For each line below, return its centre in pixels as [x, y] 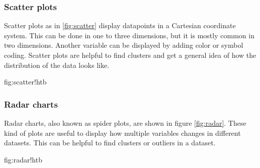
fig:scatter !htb [25, 82]
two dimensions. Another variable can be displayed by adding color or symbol [124, 45]
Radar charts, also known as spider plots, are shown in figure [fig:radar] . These [125, 123]
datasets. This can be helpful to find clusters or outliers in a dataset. [110, 143]
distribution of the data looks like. [57, 65]
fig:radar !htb [23, 159]
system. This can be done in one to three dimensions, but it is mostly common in [129, 35]
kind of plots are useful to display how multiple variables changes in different [122, 133]
